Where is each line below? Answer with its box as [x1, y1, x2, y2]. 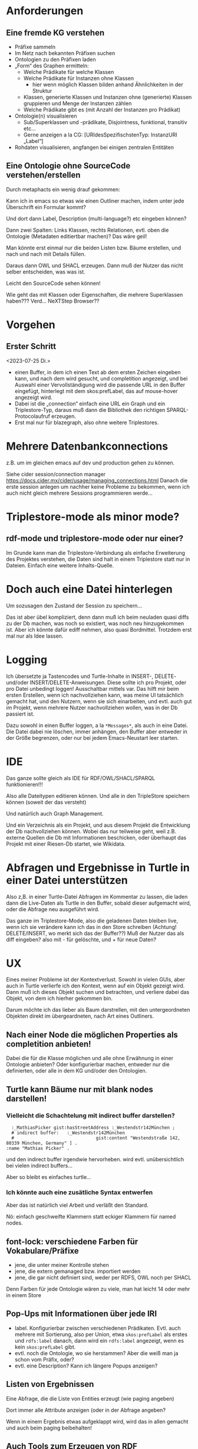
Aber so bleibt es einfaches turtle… [6, 1173, 91, 1180]
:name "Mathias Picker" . [6, 1145, 70, 1151]
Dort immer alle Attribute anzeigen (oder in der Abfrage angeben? [6, 1406, 166, 1414]
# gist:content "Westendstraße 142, [11, 1135, 181, 1141]
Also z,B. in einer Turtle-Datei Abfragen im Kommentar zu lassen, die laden [6, 893, 188, 900]
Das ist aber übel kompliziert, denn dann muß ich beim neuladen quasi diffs [6, 613, 189, 620]
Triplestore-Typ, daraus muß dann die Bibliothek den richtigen [14, 406, 166, 413]
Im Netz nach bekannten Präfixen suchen [14, 50, 115, 57]
